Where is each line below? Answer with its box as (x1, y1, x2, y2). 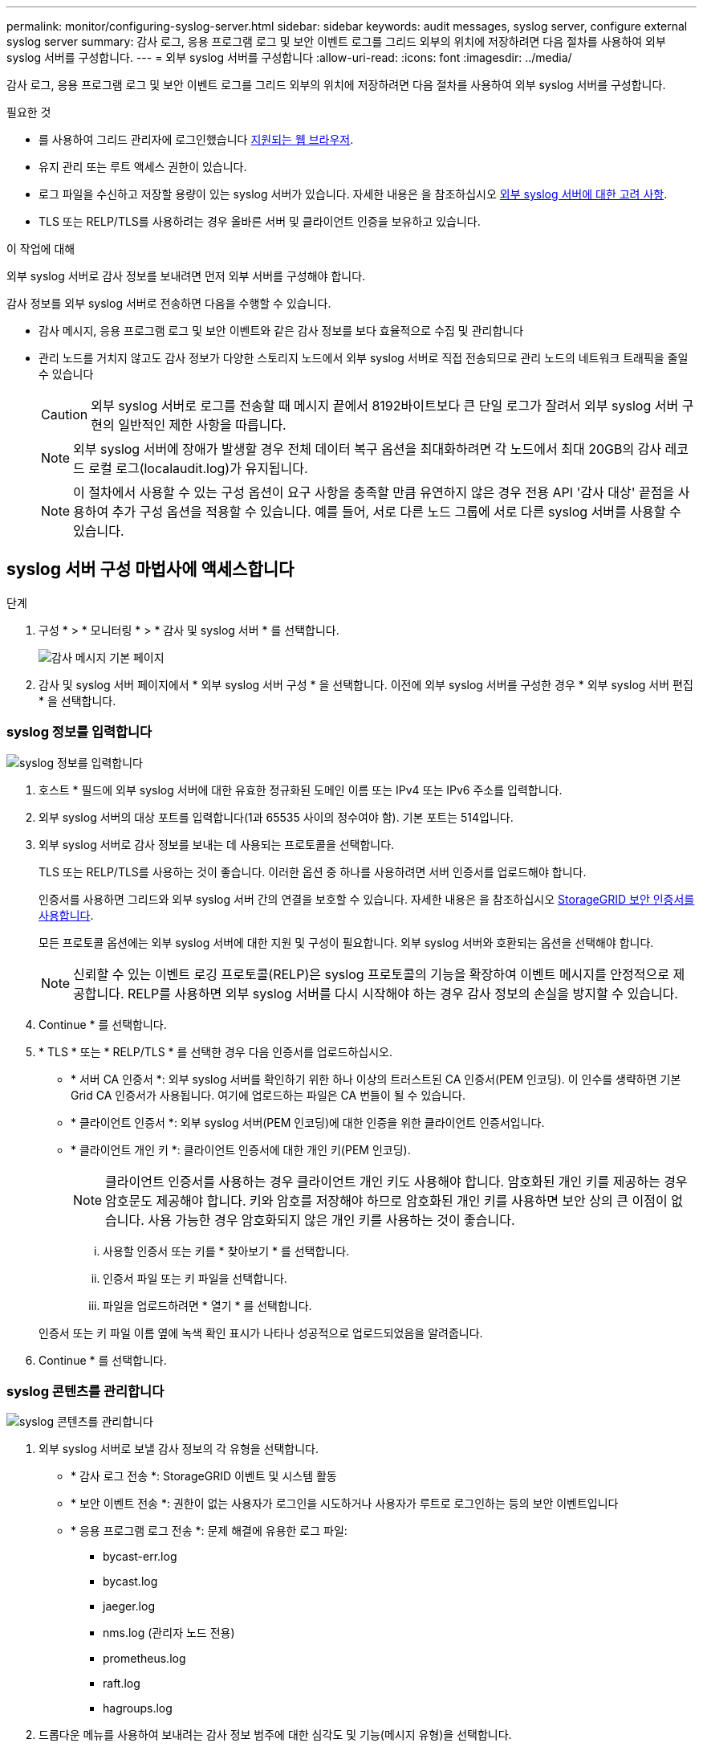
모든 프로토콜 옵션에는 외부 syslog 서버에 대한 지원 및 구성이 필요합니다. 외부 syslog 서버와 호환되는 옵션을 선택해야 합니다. (39, 935, 654, 949)
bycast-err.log (103, 1549, 177, 1564)
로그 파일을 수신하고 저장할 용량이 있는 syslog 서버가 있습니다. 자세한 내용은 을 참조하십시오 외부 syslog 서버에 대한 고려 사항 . (39, 187, 668, 201)
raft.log (103, 1676, 140, 1691)
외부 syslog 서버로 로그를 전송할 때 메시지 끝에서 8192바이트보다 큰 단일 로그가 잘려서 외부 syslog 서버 (91, 398, 679, 414)
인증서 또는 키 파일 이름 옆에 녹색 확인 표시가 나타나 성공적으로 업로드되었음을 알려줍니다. (39, 1325, 483, 1340)
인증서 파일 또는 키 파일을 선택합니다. (103, 1271, 287, 1285)
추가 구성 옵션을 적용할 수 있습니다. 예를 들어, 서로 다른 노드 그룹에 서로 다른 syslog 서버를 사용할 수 (112, 504, 681, 520)
